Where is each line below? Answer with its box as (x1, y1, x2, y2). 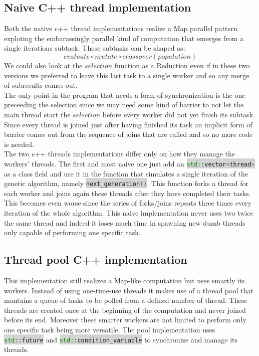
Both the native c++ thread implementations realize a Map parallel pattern (4, 23, 237, 34)
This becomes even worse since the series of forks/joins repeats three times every (4, 198, 252, 208)
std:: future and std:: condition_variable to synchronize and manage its (4, 334, 238, 344)
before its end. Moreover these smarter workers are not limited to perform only (4, 314, 246, 325)
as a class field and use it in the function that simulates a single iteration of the (4, 168, 248, 179)
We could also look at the (4, 60, 83, 70)
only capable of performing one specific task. (4, 227, 141, 238)
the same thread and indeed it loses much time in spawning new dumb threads (4, 217, 245, 228)
